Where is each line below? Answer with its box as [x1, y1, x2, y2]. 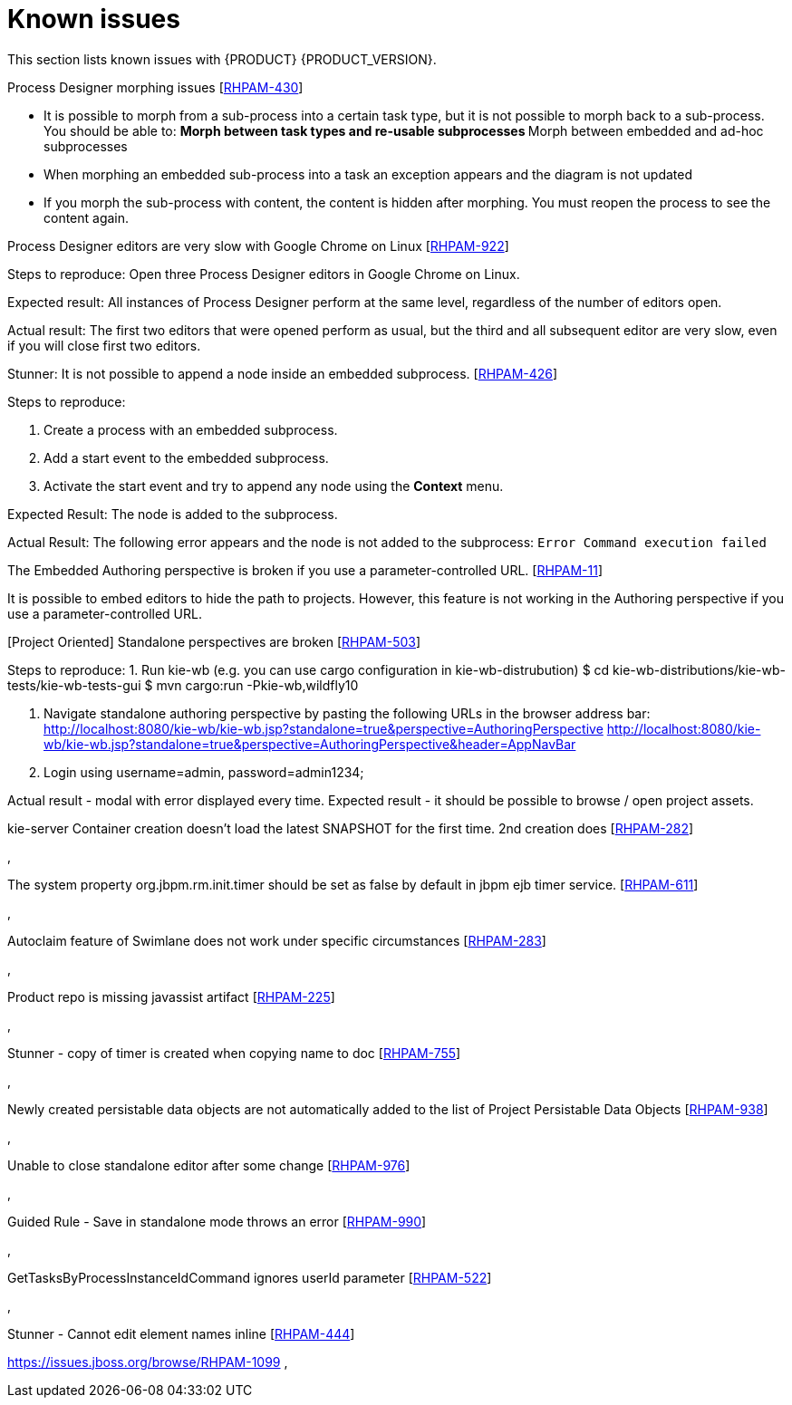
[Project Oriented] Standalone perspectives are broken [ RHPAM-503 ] [7, 633, 421, 650]
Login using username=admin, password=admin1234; [43, 764, 364, 780]
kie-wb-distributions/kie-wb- [613, 661, 787, 678]
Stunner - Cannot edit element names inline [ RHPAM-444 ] [7, 1325, 355, 1342]
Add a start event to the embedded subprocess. [43, 449, 329, 466]
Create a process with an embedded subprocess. [43, 421, 338, 438]
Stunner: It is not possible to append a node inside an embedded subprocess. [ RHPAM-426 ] [7, 365, 558, 381]
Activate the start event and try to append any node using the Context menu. [43, 477, 504, 494]
